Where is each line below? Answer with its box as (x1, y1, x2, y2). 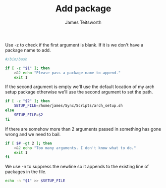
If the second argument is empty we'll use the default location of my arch (5, 84, 155, 90)
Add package (55, 3, 111, 14)
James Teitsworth (65, 19, 102, 25)
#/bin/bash (5, 56, 28, 62)
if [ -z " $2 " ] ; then (5, 98, 50, 104)
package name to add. (5, 47, 51, 53)
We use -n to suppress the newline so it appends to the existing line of (5, 164, 149, 170)
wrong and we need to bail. (5, 131, 61, 137)
